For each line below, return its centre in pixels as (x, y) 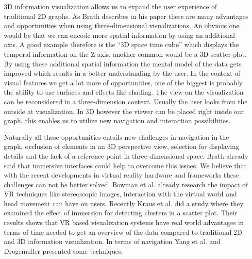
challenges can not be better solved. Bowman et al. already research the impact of (126, 184)
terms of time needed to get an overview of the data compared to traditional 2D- (124, 232)
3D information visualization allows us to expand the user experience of (110, 6)
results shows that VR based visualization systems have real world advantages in (124, 222)
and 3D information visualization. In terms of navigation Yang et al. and (112, 241)
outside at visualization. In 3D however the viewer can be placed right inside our (124, 111)
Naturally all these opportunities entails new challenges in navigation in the (117, 137)
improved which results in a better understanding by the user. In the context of (122, 73)
